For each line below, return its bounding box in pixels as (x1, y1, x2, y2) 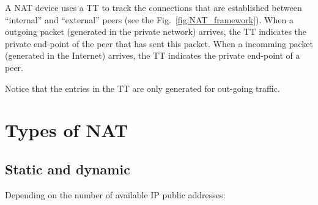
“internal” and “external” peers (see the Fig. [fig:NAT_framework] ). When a (5, 13, 294, 26)
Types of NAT (5, 117, 128, 143)
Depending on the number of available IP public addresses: (5, 188, 226, 201)
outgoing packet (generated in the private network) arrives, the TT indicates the (5, 25, 307, 38)
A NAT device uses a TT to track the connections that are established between (5, 1, 302, 13)
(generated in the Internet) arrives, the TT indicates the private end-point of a (5, 49, 300, 62)
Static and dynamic (5, 159, 130, 178)
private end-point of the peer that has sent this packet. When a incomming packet (5, 37, 313, 50)
